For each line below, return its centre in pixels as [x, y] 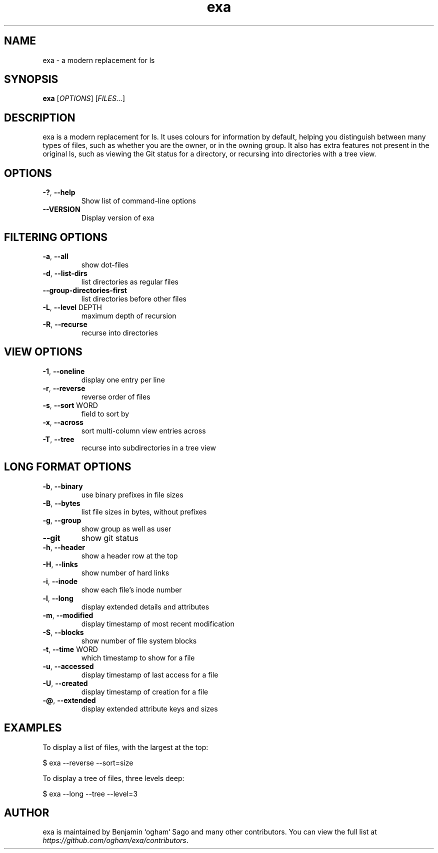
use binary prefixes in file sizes [132, 494]
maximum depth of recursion [129, 315]
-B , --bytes [61, 503]
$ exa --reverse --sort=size [88, 762]
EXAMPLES [33, 728]
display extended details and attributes [145, 606]
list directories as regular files [130, 281]
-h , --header [64, 547]
